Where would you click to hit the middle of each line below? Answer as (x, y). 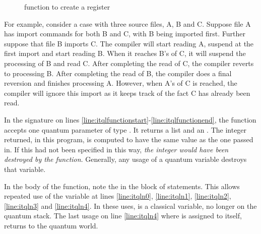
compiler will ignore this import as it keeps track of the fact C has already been (127, 93)
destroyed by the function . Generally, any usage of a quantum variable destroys (125, 159)
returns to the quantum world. (51, 225)
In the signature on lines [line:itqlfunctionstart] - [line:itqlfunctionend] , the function (130, 119)
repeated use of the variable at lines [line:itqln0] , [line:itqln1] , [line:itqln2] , (118, 196)
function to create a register (67, 7)
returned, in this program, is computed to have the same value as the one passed (129, 139)
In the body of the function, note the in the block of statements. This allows (122, 186)
